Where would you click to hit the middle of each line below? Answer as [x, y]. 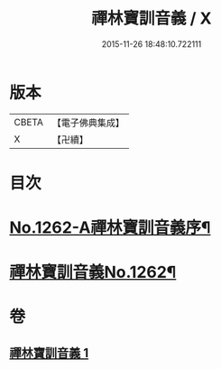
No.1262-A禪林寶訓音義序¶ [110, 228]
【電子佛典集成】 [88, 123]
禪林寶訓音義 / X [152, 18]
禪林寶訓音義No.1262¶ [93, 272]
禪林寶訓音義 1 [49, 353]
